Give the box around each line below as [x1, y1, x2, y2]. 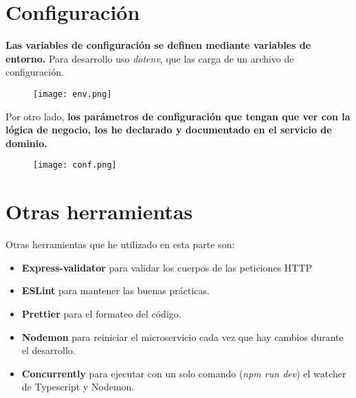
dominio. [5, 135, 47, 150]
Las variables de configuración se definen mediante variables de [5, 38, 311, 52]
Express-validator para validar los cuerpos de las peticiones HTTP [21, 260, 313, 274]
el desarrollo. [21, 343, 76, 357]
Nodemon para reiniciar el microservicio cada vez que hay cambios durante [21, 329, 344, 344]
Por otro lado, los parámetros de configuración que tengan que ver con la [5, 109, 351, 123]
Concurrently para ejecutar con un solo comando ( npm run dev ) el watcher [21, 366, 346, 380]
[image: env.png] [33, 89, 112, 99]
